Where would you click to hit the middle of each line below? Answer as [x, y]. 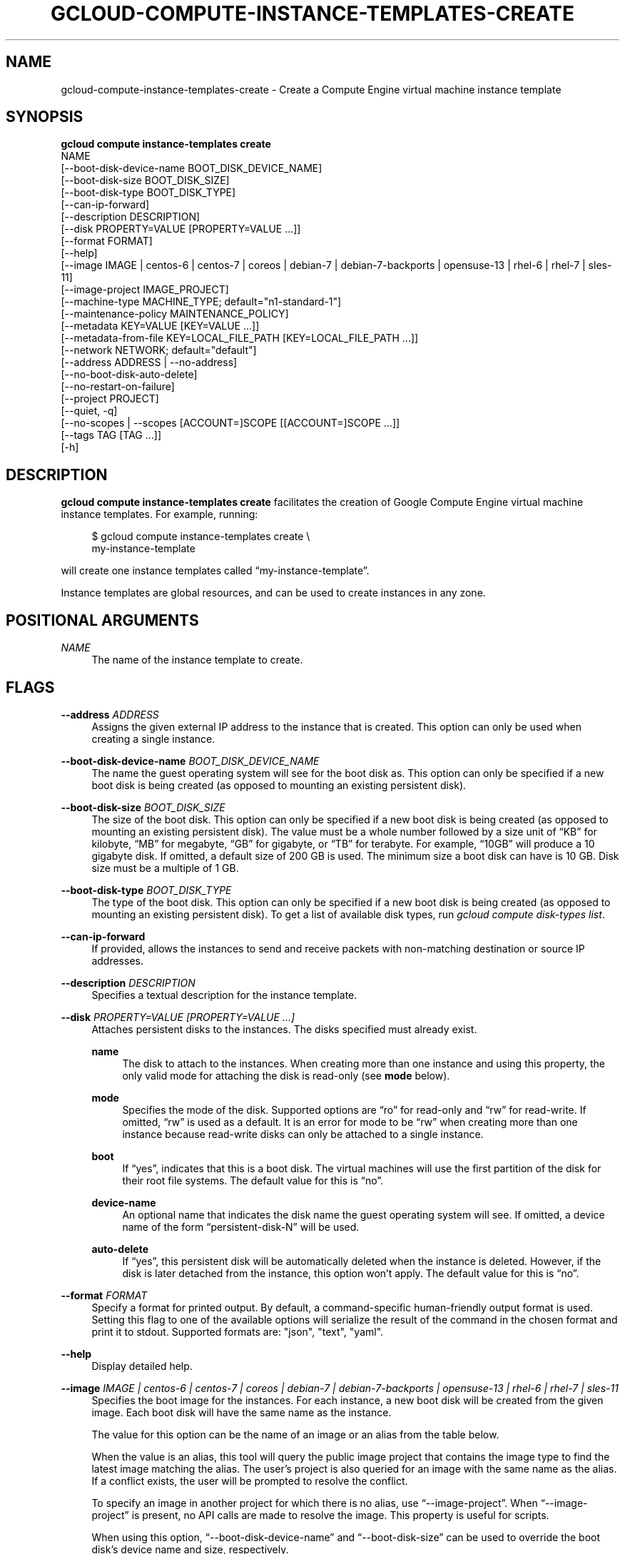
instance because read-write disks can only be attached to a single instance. [303, 1134]
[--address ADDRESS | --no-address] [149, 362]
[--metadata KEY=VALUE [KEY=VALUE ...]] [160, 326]
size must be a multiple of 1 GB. [165, 868]
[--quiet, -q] [89, 411]
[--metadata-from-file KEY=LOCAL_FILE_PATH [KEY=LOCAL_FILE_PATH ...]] [240, 338]
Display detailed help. [142, 1366]
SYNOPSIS [45, 117]
